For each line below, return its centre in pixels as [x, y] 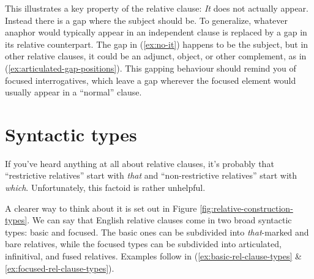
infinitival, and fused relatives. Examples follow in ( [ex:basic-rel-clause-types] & [153, 256]
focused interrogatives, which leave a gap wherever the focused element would [151, 80]
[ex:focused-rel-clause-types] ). [60, 268]
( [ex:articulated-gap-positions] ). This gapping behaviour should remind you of [151, 68]
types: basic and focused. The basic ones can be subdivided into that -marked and [157, 232]
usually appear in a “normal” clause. [73, 92]
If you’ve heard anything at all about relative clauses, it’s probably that [140, 163]
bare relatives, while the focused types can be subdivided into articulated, [143, 244]
